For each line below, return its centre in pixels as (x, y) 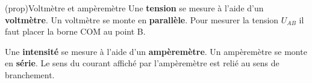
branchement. (30, 74)
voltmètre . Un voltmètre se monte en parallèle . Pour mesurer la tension (142, 19)
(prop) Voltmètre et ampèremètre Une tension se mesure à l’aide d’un (134, 8)
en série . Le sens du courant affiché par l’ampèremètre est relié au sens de (142, 63)
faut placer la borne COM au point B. (75, 31)
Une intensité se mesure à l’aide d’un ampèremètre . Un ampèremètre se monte (156, 51)
